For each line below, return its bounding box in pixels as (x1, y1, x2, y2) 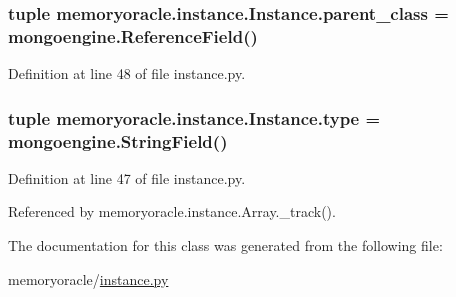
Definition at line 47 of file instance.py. (8, 167, 246, 188)
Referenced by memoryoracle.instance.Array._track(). (8, 201, 336, 222)
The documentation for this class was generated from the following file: (8, 235, 443, 256)
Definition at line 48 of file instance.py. (8, 63, 246, 84)
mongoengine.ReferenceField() (8, 23, 258, 48)
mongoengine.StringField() (8, 128, 228, 153)
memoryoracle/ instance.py (8, 268, 169, 289)
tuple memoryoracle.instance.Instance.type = (8, 105, 381, 130)
